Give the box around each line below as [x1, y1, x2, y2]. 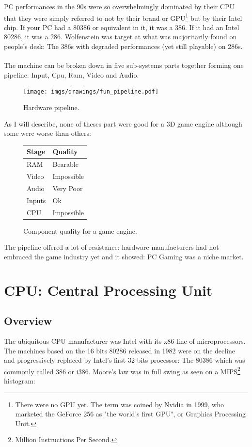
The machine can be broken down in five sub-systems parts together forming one [4, 60, 244, 70]
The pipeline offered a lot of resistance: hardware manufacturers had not [4, 242, 219, 252]
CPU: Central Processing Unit [4, 280, 213, 300]
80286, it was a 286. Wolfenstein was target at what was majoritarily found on [4, 32, 237, 42]
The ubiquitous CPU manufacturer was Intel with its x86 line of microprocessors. [4, 336, 246, 346]
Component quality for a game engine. [23, 225, 137, 236]
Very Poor [52, 183, 83, 193]
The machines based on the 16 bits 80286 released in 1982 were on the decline [4, 345, 236, 355]
